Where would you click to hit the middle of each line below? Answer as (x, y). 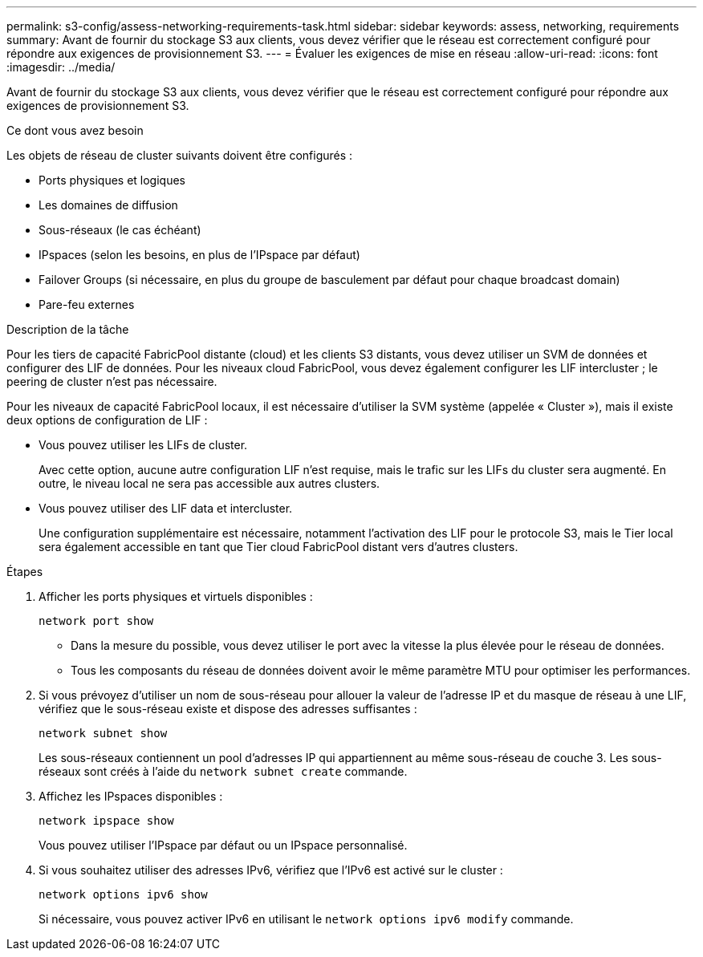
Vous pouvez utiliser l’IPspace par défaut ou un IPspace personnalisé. (223, 845)
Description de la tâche (68, 329)
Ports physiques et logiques (112, 180)
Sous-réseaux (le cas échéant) (120, 230)
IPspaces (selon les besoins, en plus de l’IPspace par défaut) (199, 255)
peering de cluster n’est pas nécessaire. (112, 381)
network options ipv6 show (123, 894)
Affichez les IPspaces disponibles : (131, 796)
